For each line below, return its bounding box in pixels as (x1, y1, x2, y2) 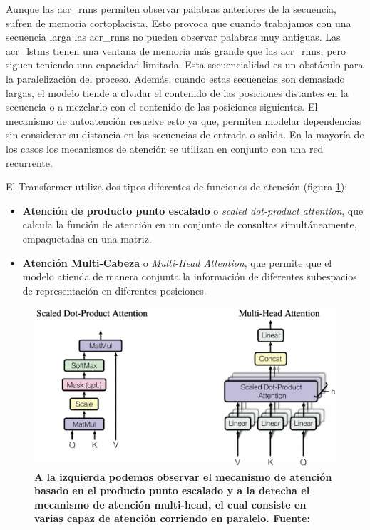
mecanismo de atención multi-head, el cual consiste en (34, 496, 307, 511)
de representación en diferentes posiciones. (22, 282, 207, 297)
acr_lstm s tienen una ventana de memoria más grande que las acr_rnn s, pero (6, 43, 346, 58)
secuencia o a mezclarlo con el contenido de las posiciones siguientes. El (6, 99, 318, 114)
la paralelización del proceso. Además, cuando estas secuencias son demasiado (6, 71, 345, 86)
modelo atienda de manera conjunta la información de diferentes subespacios (22, 269, 357, 284)
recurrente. (6, 155, 53, 170)
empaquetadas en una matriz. (22, 230, 152, 245)
